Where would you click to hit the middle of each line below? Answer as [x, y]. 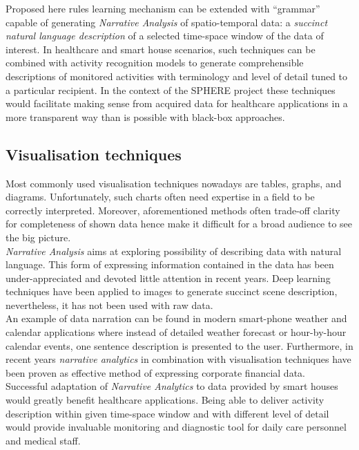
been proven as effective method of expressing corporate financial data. [155, 372]
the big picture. [38, 237]
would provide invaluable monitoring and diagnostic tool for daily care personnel [176, 427]
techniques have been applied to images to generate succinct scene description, [172, 291]
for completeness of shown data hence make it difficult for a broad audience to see [179, 224]
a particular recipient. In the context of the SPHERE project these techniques [171, 90]
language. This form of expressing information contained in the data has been [170, 264]
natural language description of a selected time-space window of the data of [165, 36]
